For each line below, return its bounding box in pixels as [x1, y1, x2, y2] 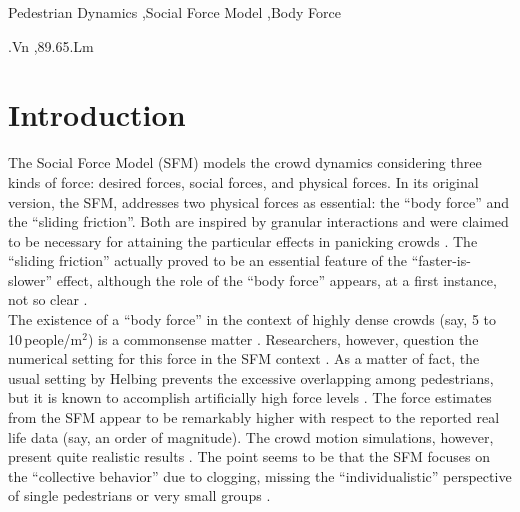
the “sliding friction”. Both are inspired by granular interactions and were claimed [8, 211, 509, 232]
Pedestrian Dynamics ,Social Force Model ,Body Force [8, 2, 341, 22]
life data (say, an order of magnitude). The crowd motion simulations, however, [8, 426, 494, 447]
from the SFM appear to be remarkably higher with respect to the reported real [8, 407, 500, 428]
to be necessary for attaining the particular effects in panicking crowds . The [8, 230, 478, 251]
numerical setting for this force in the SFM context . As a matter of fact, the [8, 348, 480, 369]
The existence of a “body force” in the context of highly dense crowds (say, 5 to [8, 309, 497, 330]
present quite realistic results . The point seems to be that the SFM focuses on [8, 446, 490, 467]
